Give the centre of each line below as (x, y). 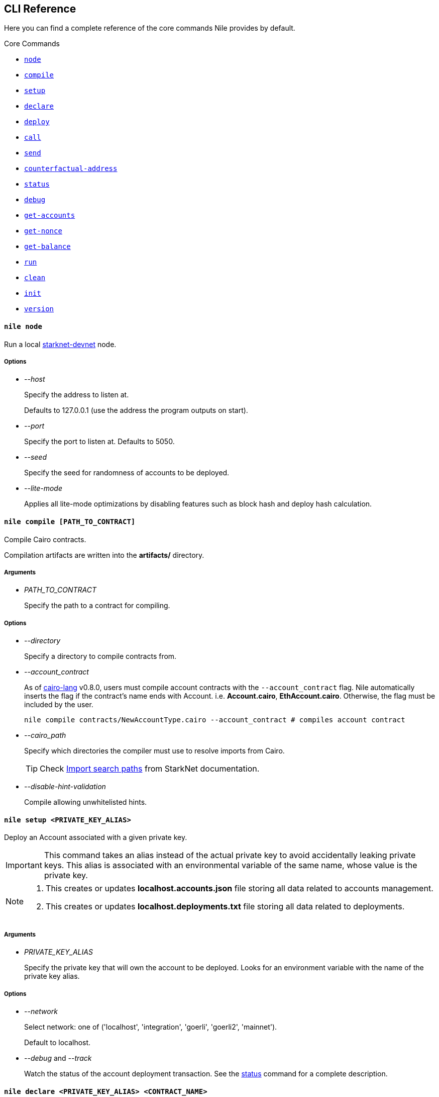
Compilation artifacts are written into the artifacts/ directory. (104, 555)
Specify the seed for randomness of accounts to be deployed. (127, 473)
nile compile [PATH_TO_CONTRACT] (70, 522)
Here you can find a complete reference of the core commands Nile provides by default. (150, 28)
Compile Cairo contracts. (45, 539)
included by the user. (59, 705)
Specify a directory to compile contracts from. (100, 656)
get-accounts (50, 216)
